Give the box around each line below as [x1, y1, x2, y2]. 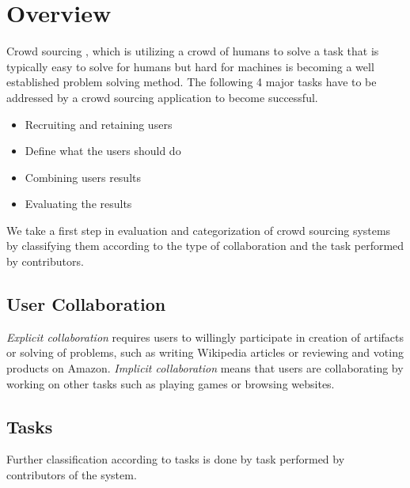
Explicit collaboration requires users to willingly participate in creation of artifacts [6, 328, 404, 345]
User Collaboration [6, 292, 166, 316]
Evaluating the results [25, 195, 132, 212]
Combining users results [25, 168, 142, 185]
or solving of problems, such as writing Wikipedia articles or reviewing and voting [6, 344, 404, 361]
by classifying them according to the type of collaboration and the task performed [6, 237, 404, 254]
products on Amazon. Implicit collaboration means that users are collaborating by [6, 360, 404, 376]
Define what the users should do [25, 142, 181, 159]
